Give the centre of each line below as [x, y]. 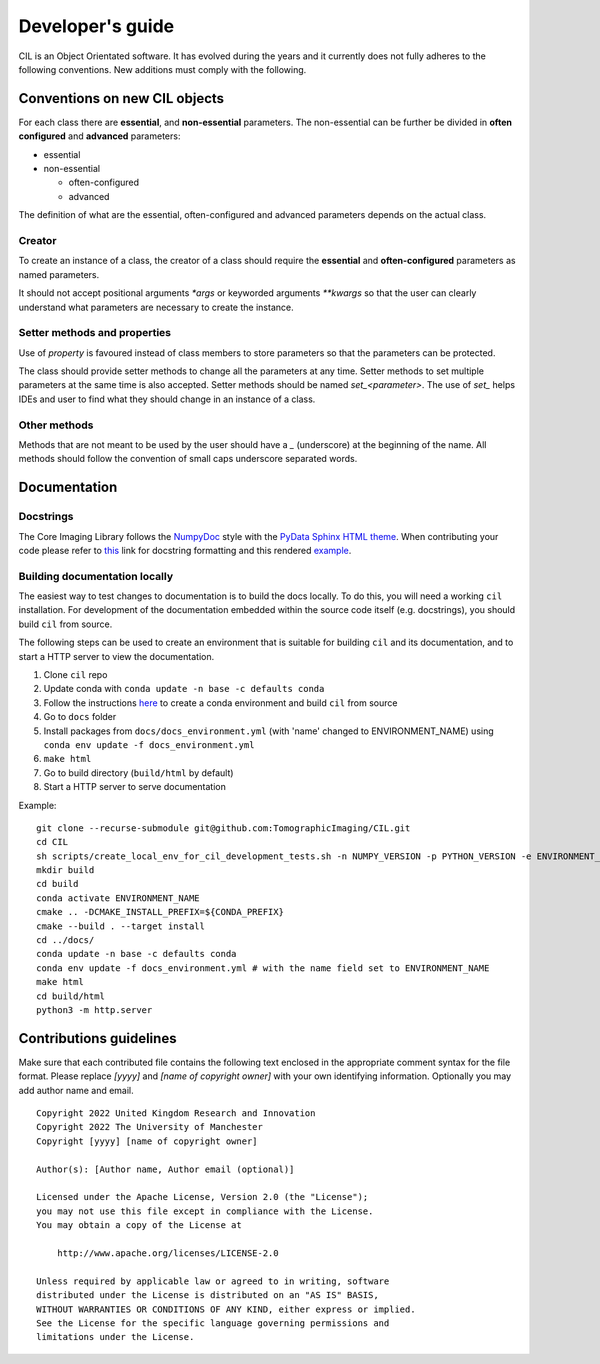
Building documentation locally [96, 576]
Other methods [56, 425]
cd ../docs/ [65, 940]
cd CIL [52, 842]
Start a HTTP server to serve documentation [135, 787]
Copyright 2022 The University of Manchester [150, 1127]
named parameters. [59, 274]
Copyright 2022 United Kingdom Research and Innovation [176, 1113]
